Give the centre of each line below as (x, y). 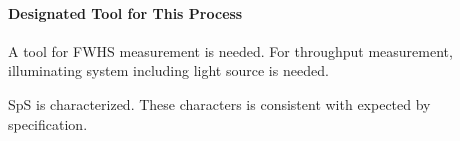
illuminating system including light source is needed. (168, 70)
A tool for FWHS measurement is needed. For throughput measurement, (230, 50)
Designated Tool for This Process (125, 12)
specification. (48, 123)
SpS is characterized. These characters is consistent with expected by (219, 103)
